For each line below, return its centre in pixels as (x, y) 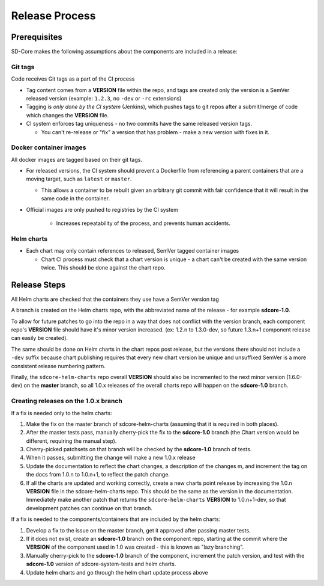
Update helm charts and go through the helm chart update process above (117, 572)
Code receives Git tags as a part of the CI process (73, 79)
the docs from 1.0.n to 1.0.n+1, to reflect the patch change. (98, 475)
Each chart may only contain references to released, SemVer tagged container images (133, 251)
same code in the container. (76, 199)
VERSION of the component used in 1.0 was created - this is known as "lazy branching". (135, 547)
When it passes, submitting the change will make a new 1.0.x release (111, 458)
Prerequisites (37, 37)
